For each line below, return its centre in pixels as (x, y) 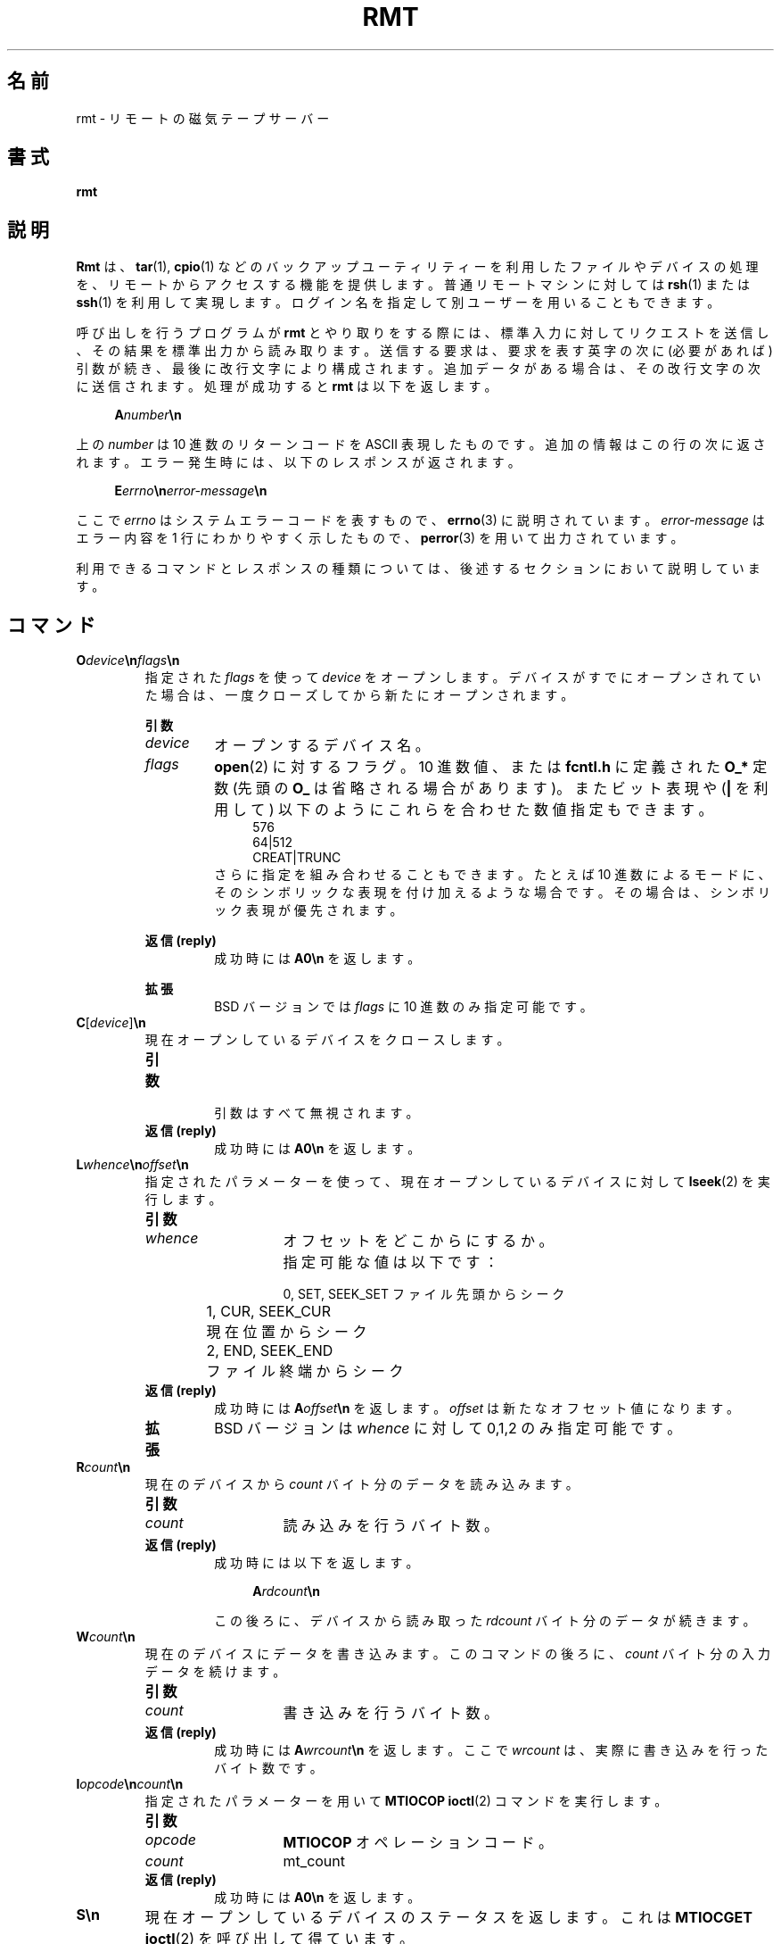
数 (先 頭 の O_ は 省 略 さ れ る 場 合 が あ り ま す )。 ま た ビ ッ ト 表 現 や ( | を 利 (491, 789)
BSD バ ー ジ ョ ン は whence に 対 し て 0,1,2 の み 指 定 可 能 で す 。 (448, 1429)
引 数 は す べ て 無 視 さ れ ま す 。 (317, 1113)
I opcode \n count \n (130, 1784)
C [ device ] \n (111, 1023)
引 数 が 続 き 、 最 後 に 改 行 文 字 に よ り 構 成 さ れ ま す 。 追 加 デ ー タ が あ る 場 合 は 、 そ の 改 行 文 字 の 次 (418, 369)
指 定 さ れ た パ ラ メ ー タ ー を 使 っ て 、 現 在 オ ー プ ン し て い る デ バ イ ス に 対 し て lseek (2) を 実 (457, 1182)
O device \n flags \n (128, 660)
